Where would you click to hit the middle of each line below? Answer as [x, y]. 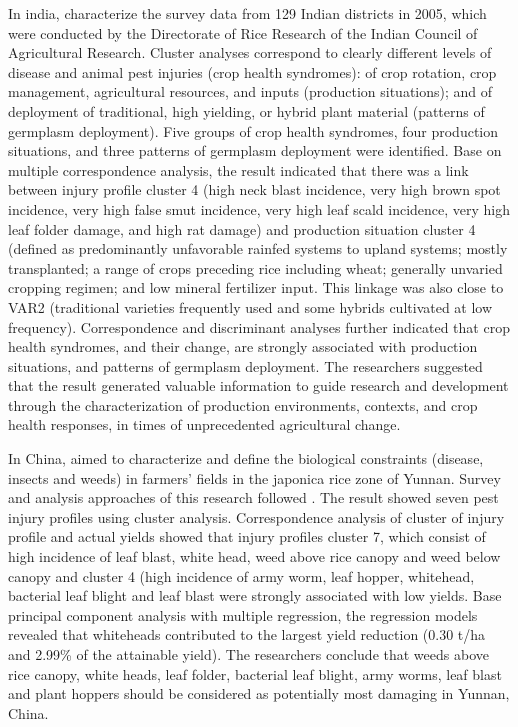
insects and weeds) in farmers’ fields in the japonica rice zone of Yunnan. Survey [254, 477]
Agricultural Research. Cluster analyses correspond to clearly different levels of [250, 52]
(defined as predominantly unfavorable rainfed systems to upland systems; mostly [258, 248]
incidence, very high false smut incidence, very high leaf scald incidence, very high [259, 208]
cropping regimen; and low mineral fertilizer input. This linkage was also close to [256, 287]
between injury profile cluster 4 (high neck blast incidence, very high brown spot [254, 189]
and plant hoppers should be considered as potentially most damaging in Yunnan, [259, 693]
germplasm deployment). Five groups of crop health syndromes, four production [253, 130]
